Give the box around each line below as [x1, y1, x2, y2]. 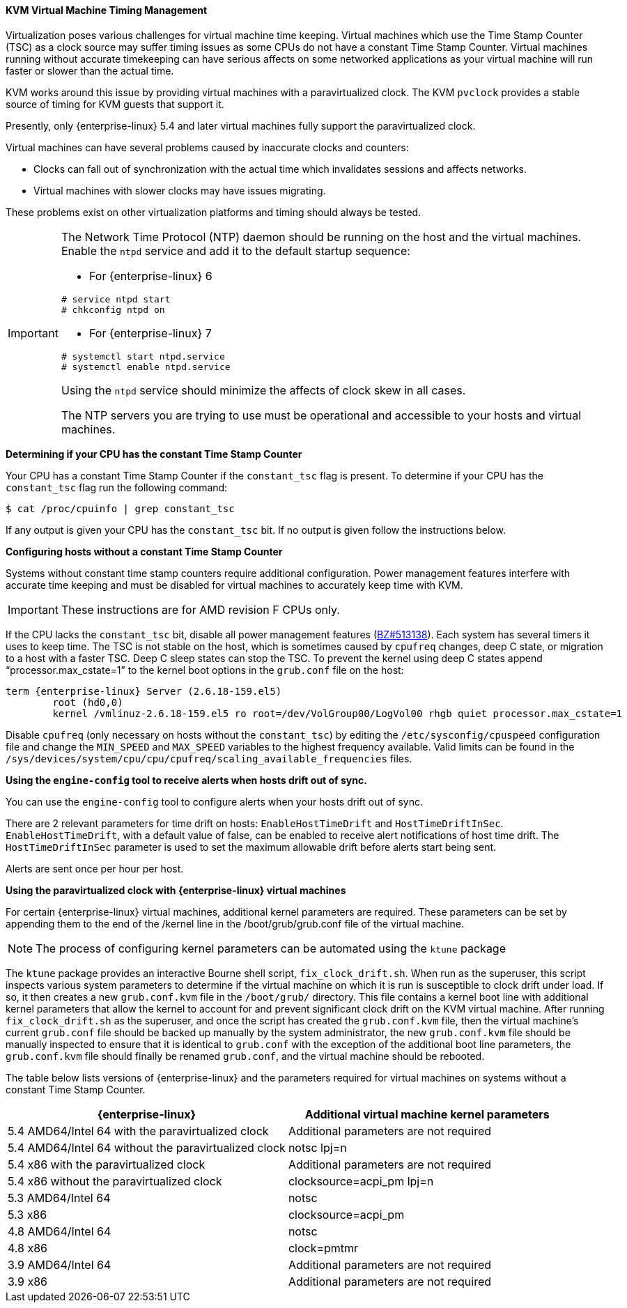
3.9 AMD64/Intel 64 [8, 1257, 111, 1272]
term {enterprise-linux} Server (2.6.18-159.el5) [6, 685, 282, 697]
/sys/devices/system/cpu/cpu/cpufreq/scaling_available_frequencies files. [6, 752, 412, 764]
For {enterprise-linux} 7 [88, 325, 212, 340]
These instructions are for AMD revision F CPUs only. [61, 602, 340, 617]
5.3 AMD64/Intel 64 [8, 1190, 111, 1205]
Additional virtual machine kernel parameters [304, 1107, 550, 1121]
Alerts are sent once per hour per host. [6, 862, 184, 875]
